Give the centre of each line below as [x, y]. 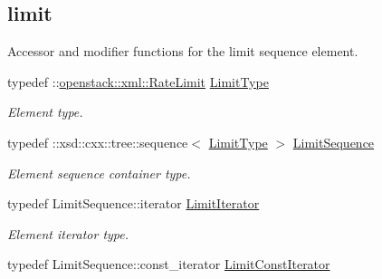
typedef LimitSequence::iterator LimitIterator [134, 203]
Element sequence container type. [99, 173]
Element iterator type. [68, 233]
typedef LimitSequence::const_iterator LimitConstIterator [169, 264]
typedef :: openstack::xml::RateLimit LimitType [138, 81]
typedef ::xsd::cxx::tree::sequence [98, 142]
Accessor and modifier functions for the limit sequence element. [183, 51]
